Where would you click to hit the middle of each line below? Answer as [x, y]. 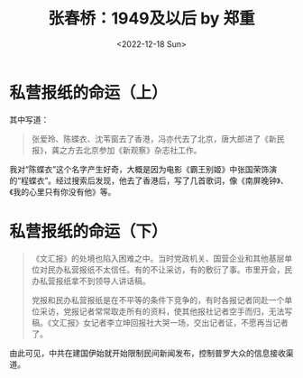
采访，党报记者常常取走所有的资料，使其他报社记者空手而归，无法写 [166, 311]
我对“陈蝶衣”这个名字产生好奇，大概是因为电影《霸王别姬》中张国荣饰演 [143, 169]
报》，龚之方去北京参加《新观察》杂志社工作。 [116, 150]
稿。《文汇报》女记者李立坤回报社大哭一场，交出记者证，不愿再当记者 [160, 322]
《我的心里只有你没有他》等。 [63, 191]
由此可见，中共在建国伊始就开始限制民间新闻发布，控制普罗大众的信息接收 [147, 353]
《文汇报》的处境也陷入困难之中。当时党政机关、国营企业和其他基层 [158, 258]
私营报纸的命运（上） [89, 92]
